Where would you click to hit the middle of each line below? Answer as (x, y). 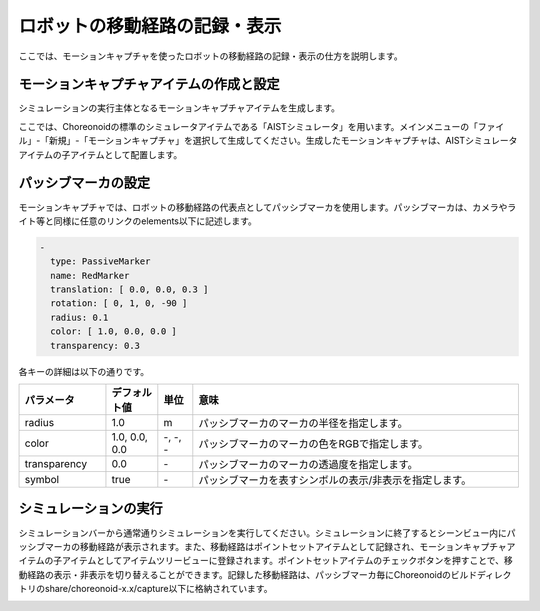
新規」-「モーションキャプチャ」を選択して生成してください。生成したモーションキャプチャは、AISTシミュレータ (283, 141)
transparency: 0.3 (95, 345)
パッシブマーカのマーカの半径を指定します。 (303, 423)
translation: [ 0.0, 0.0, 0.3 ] (129, 289)
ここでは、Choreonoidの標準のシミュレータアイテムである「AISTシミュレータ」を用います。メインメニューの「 (248, 126)
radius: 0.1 (79, 317)
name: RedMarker (90, 275)
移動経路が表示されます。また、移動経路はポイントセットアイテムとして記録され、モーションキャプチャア (297, 546)
